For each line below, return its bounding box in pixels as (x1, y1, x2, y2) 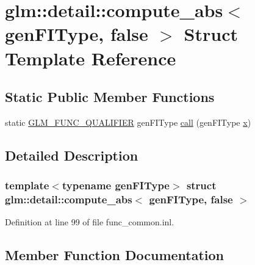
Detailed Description (5, 145, 138, 164)
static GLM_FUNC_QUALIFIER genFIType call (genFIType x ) (5, 115, 251, 128)
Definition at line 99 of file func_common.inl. (5, 216, 174, 228)
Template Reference (5, 45, 176, 70)
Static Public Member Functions (5, 87, 215, 106)
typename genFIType (62, 178, 170, 193)
